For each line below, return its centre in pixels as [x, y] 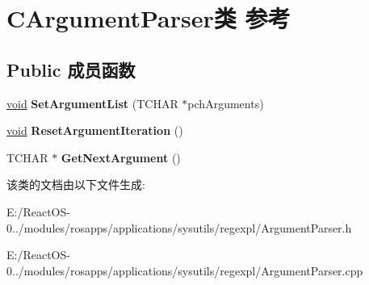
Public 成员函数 [71, 69]
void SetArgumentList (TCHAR [92, 103]
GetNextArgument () [121, 157]
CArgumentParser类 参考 [149, 18]
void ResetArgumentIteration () [95, 130]
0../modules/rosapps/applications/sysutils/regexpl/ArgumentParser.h [179, 227]
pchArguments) [226, 103]
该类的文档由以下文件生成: [76, 184]
